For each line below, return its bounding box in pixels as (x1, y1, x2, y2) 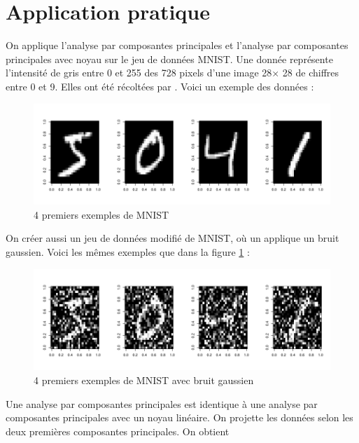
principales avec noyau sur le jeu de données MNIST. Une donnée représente (6, 51, 333, 66)
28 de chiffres (282, 65, 339, 80)
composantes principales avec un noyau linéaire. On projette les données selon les (6, 410, 353, 425)
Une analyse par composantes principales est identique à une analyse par (6, 396, 318, 411)
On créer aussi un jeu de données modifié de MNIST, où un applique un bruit (6, 231, 339, 245)
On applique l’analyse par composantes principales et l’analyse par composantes (6, 38, 349, 53)
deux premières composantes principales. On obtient (6, 423, 230, 438)
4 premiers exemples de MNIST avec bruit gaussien (34, 373, 254, 388)
